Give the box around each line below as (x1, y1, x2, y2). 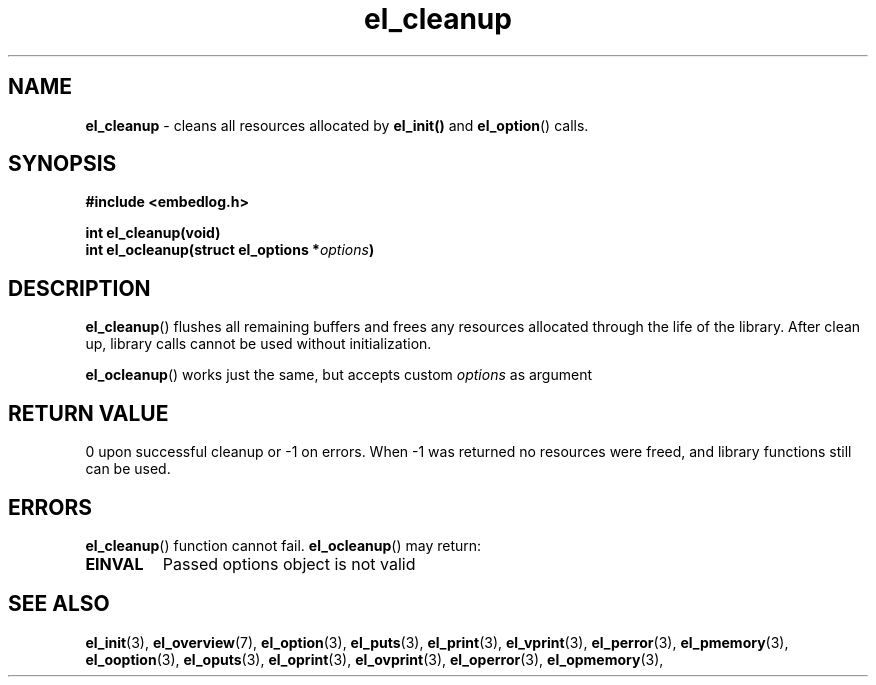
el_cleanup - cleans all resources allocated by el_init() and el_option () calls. (85, 116, 589, 134)
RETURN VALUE (8, 400, 169, 426)
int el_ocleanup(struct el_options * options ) (85, 241, 375, 259)
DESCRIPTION (8, 275, 151, 301)
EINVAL (85, 553, 144, 574)
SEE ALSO (8, 591, 110, 617)
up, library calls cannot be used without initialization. (85, 335, 432, 353)
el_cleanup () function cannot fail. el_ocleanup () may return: (85, 536, 482, 554)
